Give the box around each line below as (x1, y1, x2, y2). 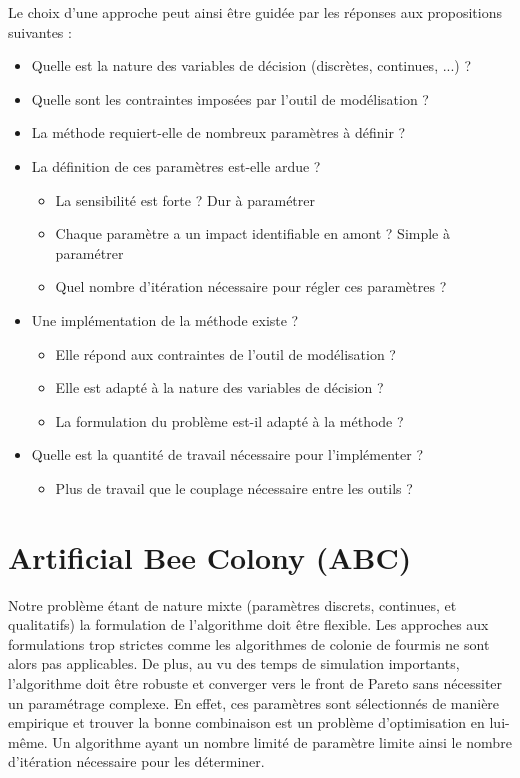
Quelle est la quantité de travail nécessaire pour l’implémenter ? (31, 444, 423, 465)
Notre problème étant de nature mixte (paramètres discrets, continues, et (8, 594, 457, 615)
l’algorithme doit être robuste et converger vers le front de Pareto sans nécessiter (8, 673, 503, 693)
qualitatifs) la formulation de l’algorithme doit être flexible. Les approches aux (8, 614, 489, 635)
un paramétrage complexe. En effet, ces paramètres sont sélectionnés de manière (8, 692, 500, 713)
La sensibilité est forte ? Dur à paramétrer (55, 189, 315, 210)
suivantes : (8, 21, 72, 42)
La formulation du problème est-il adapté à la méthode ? (55, 410, 404, 431)
